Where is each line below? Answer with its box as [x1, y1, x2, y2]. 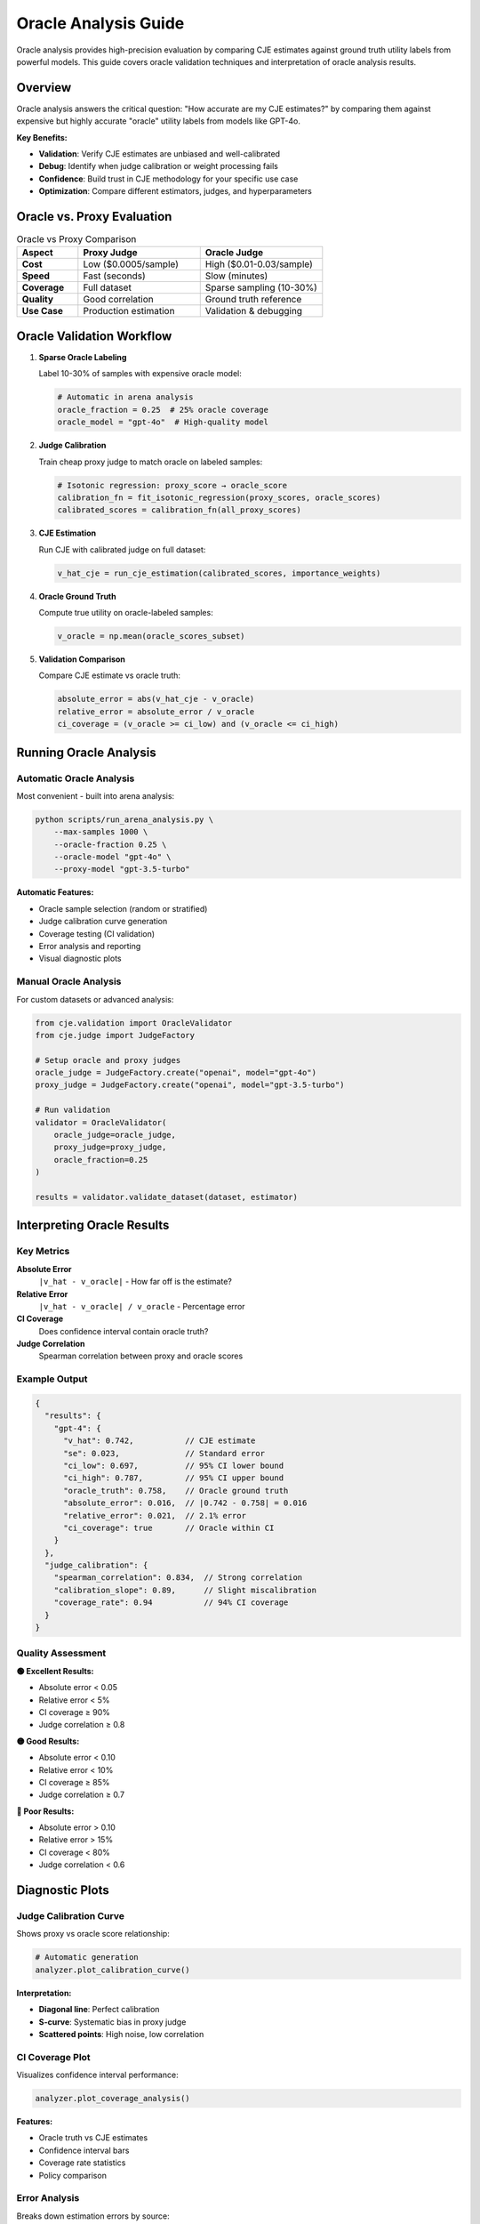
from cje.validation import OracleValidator [35, 1018, 233, 1027]
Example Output [16, 1373, 88, 1385]
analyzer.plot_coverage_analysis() [35, 2093, 190, 2104]
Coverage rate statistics [38, 2157, 126, 2168]
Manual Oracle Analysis [16, 975, 122, 987]
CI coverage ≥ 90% [38, 1706, 111, 1717]
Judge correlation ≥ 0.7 [38, 1789, 124, 1801]
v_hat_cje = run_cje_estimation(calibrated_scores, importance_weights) [57, 568, 381, 578]
